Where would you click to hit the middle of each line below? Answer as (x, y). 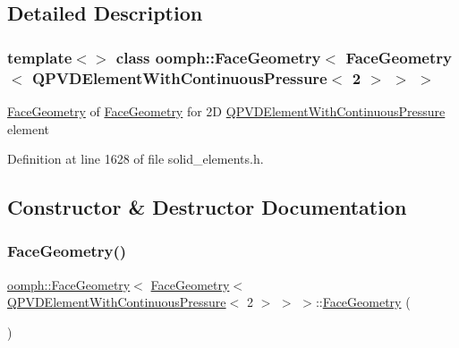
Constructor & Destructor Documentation (207, 207)
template (40, 57)
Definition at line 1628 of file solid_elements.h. (136, 159)
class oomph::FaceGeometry (218, 57)
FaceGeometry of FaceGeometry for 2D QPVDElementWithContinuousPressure (226, 110)
